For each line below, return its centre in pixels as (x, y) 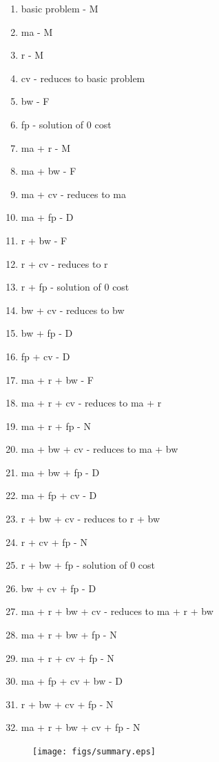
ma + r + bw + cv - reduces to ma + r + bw (117, 611)
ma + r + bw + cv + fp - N (81, 727)
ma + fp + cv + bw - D (72, 681)
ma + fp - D (47, 217)
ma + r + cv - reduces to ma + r (91, 403)
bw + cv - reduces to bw (73, 310)
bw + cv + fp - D (59, 588)
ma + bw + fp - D (60, 472)
